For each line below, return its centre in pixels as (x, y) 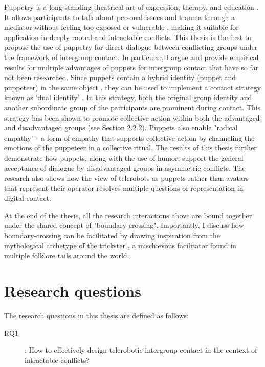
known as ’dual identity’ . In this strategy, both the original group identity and (128, 97)
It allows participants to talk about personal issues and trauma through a (119, 17)
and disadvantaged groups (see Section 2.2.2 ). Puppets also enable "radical (121, 128)
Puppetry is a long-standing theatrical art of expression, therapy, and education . (131, 7)
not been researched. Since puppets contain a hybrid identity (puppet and (120, 77)
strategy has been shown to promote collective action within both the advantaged (132, 117)
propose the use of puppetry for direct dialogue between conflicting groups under (131, 47)
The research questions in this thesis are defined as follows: (96, 315)
